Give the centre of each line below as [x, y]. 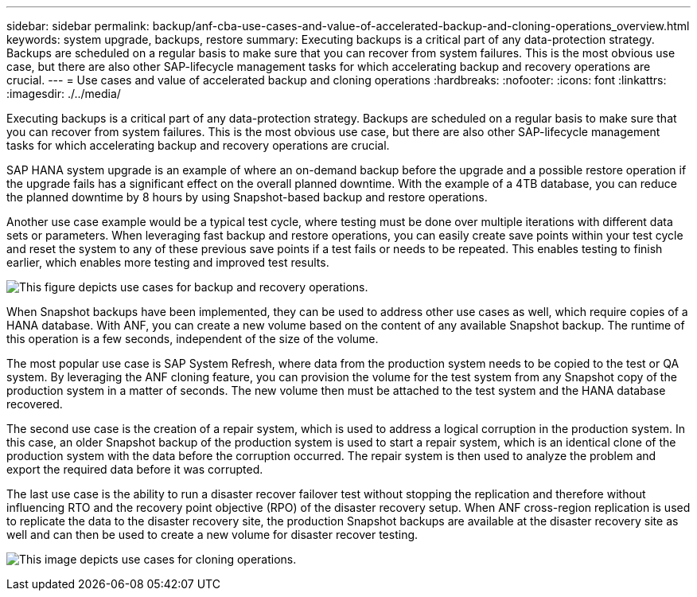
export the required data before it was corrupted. [135, 469]
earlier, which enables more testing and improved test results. [168, 262]
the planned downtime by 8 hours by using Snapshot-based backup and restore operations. [247, 197]
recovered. [35, 404]
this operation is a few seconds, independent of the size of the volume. [193, 339]
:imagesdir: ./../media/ [64, 94]
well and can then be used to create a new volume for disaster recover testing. [212, 535]
